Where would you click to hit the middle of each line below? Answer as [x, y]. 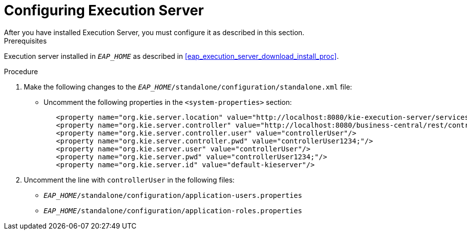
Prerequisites [25, 41]
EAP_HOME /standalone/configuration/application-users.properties [173, 195]
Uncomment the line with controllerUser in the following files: [129, 180]
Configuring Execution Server [104, 10]
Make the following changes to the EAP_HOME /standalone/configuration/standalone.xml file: [188, 87]
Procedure [21, 71]
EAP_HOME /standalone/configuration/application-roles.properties [173, 211]
